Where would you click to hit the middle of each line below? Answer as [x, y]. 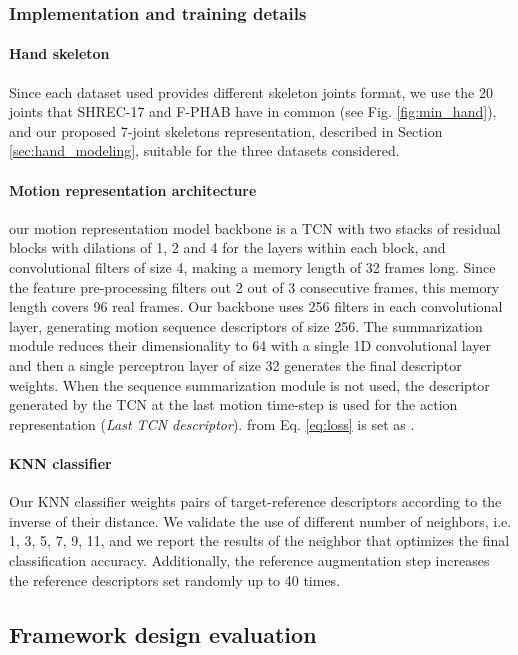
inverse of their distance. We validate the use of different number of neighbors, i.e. [260, 520]
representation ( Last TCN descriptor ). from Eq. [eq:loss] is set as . [212, 423]
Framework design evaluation [163, 633]
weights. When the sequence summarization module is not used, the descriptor [249, 384]
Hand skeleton [59, 53]
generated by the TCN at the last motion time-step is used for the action [233, 404]
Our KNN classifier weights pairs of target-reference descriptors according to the [255, 501]
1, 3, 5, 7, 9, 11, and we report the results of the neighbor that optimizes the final [259, 540]
